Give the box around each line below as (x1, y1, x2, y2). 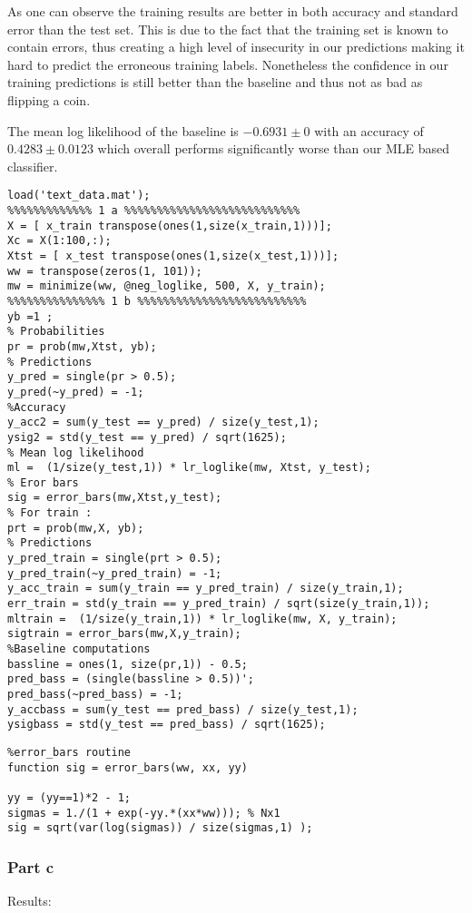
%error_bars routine (7, 745, 132, 759)
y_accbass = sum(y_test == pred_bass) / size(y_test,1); (7, 702, 359, 716)
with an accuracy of (314, 121, 424, 140)
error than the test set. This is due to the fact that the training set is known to (7, 19, 448, 38)
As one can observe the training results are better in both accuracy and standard (7, 2, 458, 20)
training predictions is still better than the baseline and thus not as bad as (7, 73, 423, 92)
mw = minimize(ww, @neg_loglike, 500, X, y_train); (7, 280, 326, 293)
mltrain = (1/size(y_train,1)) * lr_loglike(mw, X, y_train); (7, 612, 398, 625)
